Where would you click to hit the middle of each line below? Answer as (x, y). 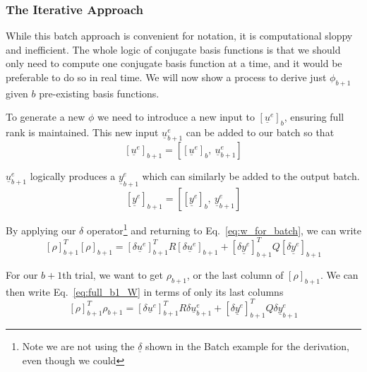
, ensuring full (314, 117)
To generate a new (46, 117)
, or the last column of (235, 274)
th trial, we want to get (113, 274)
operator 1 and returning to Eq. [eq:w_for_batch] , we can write (224, 229)
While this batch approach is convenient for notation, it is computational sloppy (179, 36)
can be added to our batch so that (260, 132)
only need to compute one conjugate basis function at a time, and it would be (174, 63)
